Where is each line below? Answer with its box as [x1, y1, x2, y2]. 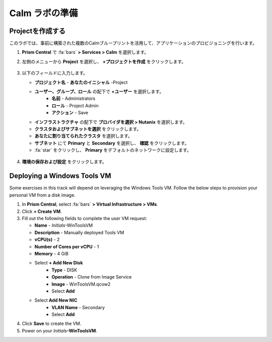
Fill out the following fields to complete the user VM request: [22, 216, 147, 221]
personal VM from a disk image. [9, 192, 76, 198]
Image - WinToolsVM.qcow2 [51, 281, 111, 287]
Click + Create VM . [22, 208, 62, 214]
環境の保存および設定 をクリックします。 [22, 159, 107, 165]
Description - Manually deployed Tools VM [34, 229, 124, 235]
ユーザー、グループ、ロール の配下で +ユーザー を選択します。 [34, 89, 164, 95]
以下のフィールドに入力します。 [22, 70, 88, 76]
